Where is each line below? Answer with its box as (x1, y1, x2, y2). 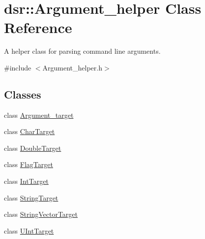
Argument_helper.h (42, 62, 102, 72)
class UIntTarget (4, 225, 54, 236)
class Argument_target (4, 109, 74, 120)
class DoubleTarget (4, 142, 61, 153)
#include (4, 62, 31, 72)
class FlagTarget (4, 159, 53, 170)
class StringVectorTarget (4, 209, 78, 219)
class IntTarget (4, 176, 49, 186)
